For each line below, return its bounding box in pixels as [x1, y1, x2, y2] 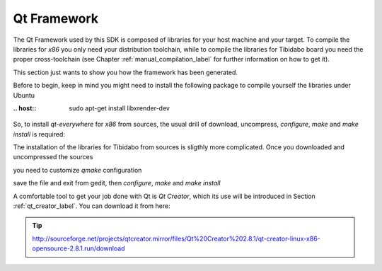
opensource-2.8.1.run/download [32, 244, 125, 253]
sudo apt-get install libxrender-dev [69, 103, 170, 113]
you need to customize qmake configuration [13, 166, 142, 174]
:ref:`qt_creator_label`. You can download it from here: [13, 202, 170, 210]
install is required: [13, 129, 65, 138]
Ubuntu [13, 91, 35, 99]
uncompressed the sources [13, 153, 93, 161]
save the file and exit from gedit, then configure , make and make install [13, 179, 221, 188]
